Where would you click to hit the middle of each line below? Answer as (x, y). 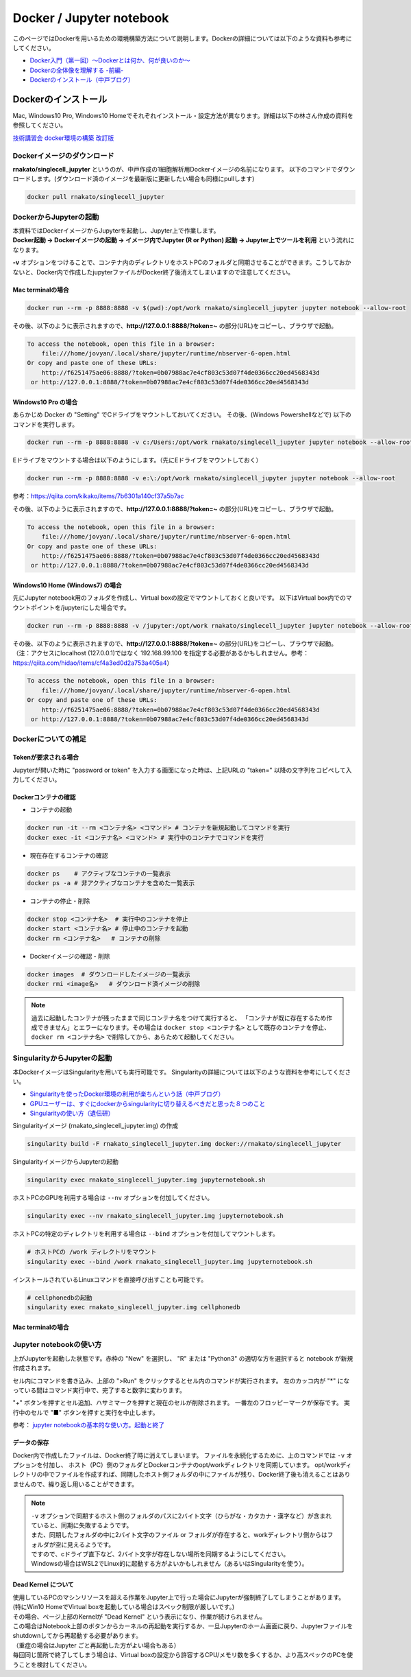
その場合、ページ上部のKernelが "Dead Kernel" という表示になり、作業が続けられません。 (139, 1617)
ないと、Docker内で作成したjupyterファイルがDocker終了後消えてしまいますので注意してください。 (153, 272)
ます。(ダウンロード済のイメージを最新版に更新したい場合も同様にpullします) (146, 179)
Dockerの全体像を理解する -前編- (77, 70)
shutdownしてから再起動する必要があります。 (77, 1636)
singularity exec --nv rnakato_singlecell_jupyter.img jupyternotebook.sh (155, 1216)
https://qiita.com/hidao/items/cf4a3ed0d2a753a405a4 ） (93, 663)
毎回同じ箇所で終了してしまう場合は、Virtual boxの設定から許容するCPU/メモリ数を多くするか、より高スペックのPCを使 (183, 1655)
